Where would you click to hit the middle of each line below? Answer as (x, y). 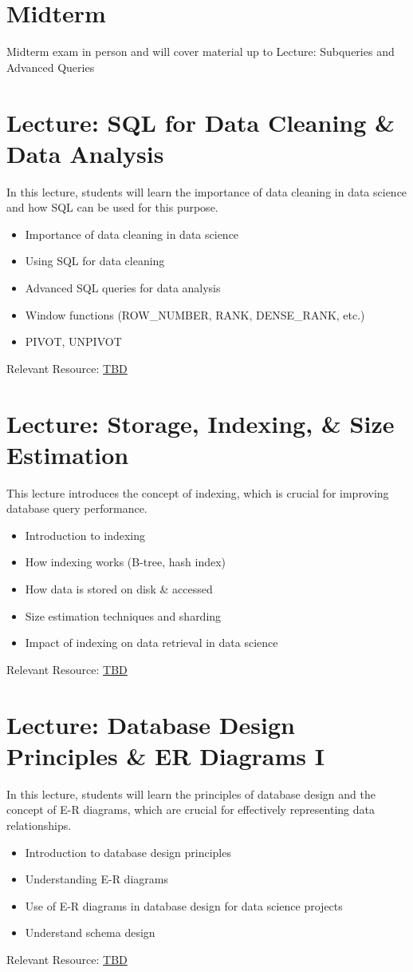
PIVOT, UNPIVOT (73, 341)
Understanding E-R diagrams (96, 879)
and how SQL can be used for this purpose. (112, 207)
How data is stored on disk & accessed (119, 589)
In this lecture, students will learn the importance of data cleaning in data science (207, 191)
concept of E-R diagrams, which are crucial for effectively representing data (191, 809)
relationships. (39, 825)
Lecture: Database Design (151, 724)
